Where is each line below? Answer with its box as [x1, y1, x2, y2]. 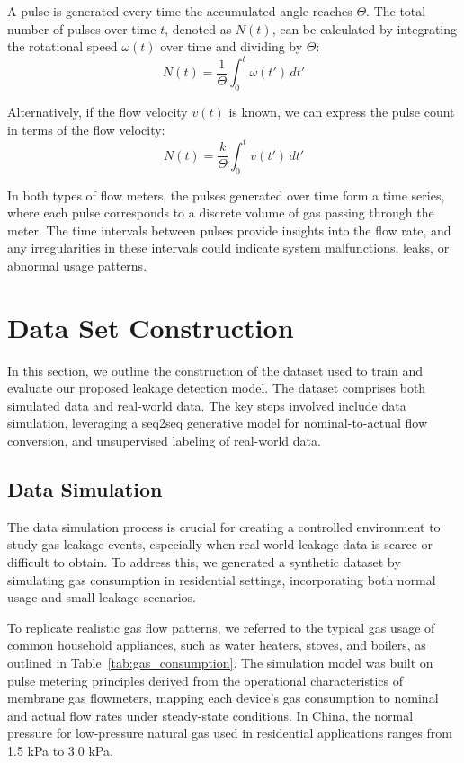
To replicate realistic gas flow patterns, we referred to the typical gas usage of [7, 617, 435, 636]
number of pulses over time [7, 19, 156, 38]
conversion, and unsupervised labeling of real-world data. [7, 431, 321, 450]
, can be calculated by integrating [272, 19, 458, 38]
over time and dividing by [160, 37, 303, 56]
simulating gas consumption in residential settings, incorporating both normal [7, 570, 436, 589]
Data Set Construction [7, 308, 294, 345]
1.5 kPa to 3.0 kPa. [7, 741, 113, 759]
